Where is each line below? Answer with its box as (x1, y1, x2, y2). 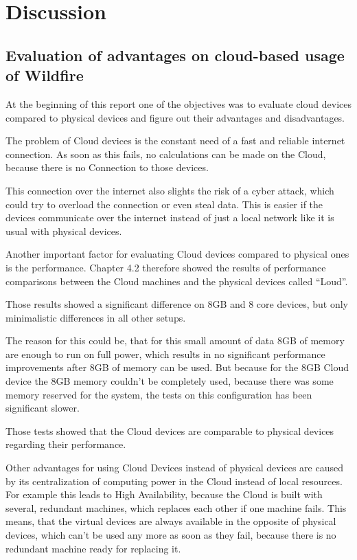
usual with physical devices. (5, 223, 122, 238)
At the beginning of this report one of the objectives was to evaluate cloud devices (5, 96, 352, 111)
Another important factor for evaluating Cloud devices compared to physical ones (5, 247, 349, 261)
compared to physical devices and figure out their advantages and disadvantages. (5, 110, 345, 124)
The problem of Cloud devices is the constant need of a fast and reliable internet (5, 133, 345, 148)
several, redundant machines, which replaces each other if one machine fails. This (5, 500, 347, 515)
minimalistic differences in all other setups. (5, 310, 186, 324)
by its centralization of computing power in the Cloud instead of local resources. (5, 473, 343, 488)
